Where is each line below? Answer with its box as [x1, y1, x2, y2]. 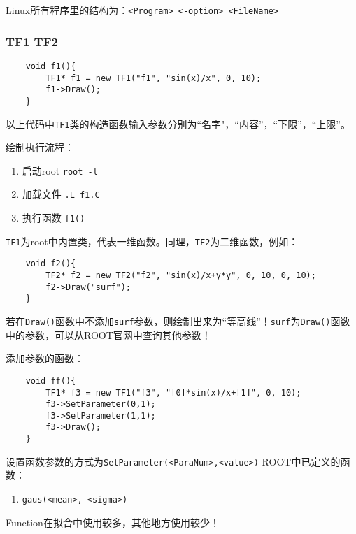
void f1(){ [25, 61, 76, 71]
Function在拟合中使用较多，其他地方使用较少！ [6, 514, 220, 529]
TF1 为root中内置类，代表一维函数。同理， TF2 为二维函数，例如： [6, 233, 299, 248]
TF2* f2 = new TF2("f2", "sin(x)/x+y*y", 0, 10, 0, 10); [45, 270, 316, 281]
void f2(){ [25, 259, 76, 269]
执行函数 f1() [22, 210, 85, 225]
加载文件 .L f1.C [22, 187, 100, 201]
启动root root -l [22, 163, 98, 178]
